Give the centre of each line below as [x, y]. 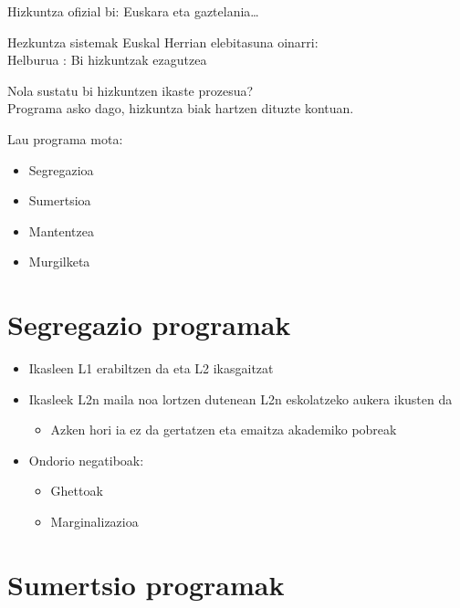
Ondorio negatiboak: [86, 460]
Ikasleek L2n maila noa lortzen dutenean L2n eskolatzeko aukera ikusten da [240, 398]
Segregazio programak [149, 325]
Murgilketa [59, 262]
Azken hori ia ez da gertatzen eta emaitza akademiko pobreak [224, 430]
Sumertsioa [60, 200]
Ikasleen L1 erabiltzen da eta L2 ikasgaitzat [151, 368]
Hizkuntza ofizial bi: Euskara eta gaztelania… [133, 11]
